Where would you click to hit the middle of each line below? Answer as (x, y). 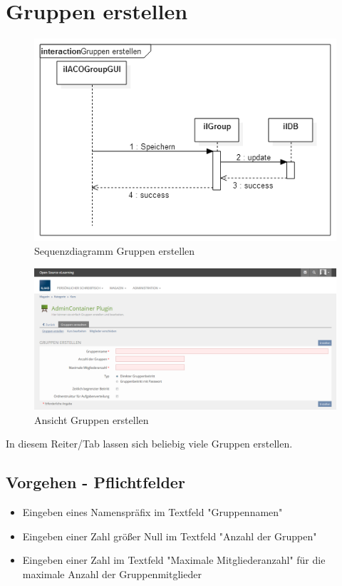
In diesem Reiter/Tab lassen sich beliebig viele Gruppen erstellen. (149, 444)
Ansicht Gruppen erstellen (92, 419)
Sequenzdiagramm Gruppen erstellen (115, 251)
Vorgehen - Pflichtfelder (95, 482)
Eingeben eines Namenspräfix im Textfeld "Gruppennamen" (152, 511)
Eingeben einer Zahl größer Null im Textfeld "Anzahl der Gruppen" (170, 536)
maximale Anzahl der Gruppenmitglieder (112, 574)
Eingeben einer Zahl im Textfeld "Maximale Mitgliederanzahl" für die (174, 560)
